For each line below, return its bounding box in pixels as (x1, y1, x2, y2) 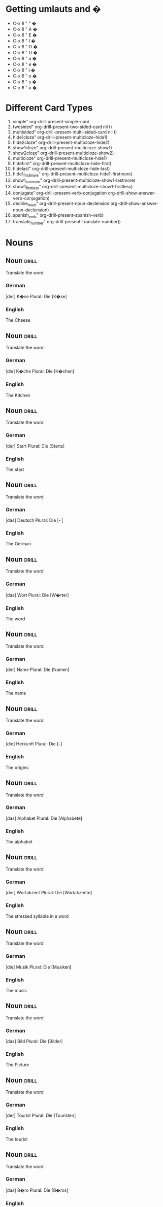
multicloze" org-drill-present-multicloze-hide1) (12, 155, 107, 161)
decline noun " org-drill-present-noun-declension (12, 201, 110, 208)
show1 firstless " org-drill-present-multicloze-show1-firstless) (12, 184, 133, 191)
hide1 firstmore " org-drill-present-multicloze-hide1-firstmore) (12, 170, 132, 178)
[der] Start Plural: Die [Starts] (5, 443, 65, 449)
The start (5, 467, 24, 472)
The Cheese (5, 317, 31, 323)
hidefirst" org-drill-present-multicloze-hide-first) (12, 160, 112, 166)
